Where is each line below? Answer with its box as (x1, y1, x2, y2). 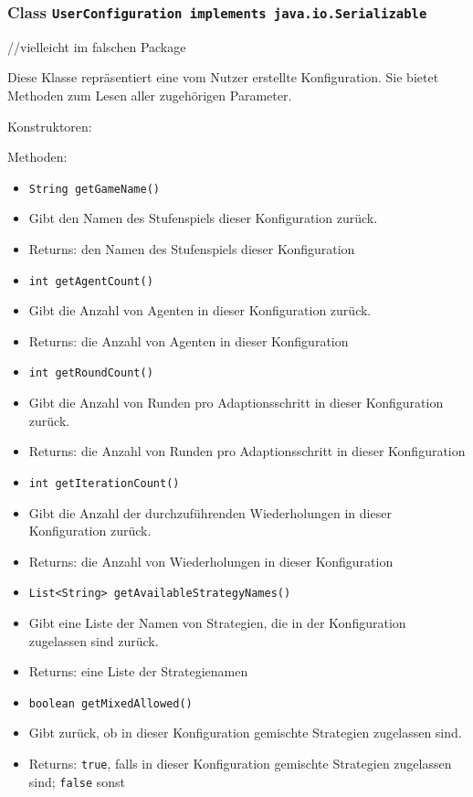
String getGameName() (28, 182, 160, 196)
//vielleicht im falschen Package (7, 37, 186, 56)
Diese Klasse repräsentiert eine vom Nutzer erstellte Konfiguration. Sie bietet (7, 68, 439, 87)
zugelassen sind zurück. (28, 631, 159, 650)
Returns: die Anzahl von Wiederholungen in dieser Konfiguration (28, 551, 394, 570)
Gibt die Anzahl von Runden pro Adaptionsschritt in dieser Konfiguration (28, 393, 444, 412)
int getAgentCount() (28, 274, 153, 288)
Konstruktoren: (7, 116, 92, 135)
